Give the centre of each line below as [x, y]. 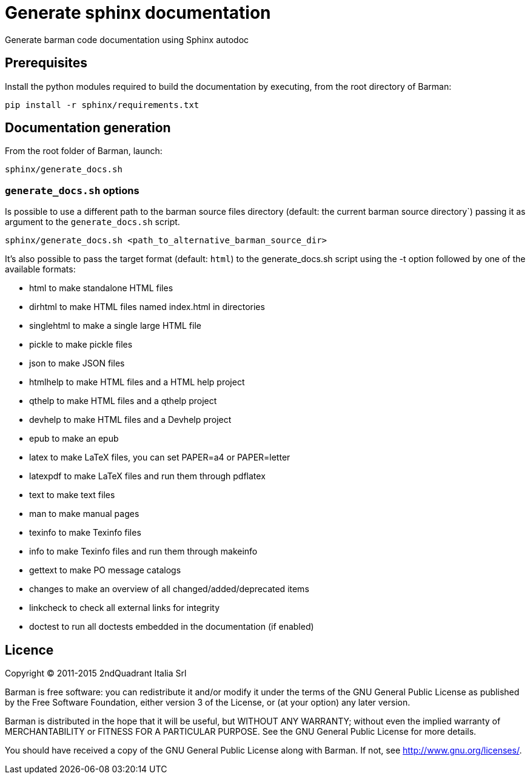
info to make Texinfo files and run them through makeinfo [143, 551]
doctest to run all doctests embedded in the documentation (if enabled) [172, 627]
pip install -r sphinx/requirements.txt [102, 105]
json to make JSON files [77, 363]
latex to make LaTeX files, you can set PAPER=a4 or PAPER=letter [160, 457]
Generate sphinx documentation [138, 13]
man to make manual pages [84, 514]
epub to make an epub [74, 439]
